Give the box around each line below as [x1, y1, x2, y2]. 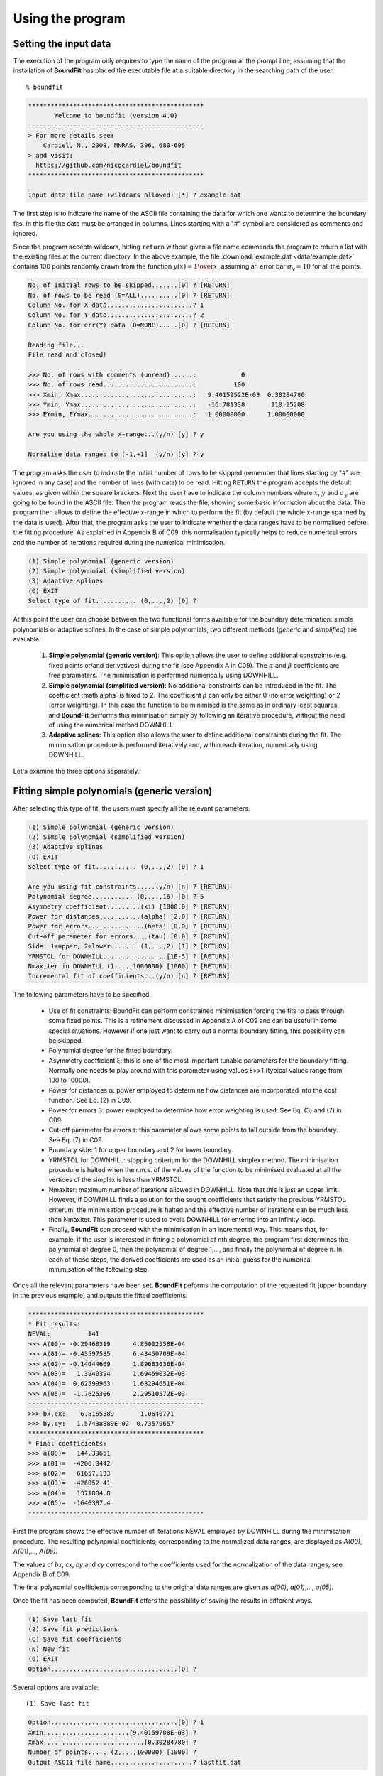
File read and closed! [28, 351, 107, 359]
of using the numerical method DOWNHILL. [48, 721, 175, 730]
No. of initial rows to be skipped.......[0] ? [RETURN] [28, 281, 231, 289]
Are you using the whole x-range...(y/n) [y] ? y [28, 431, 204, 438]
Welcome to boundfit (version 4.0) [54, 112, 178, 120]
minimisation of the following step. [48, 1265, 149, 1273]
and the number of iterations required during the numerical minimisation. [13, 538, 226, 546]
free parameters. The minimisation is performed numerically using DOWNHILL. [48, 671, 279, 680]
